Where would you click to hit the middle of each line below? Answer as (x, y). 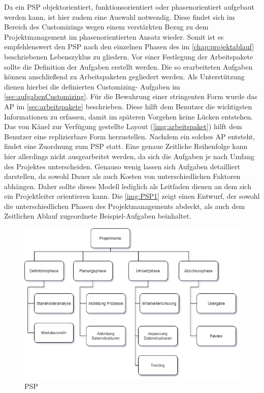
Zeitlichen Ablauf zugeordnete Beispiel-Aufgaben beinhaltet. (98, 216)
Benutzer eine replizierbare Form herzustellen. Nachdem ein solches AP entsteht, (130, 136)
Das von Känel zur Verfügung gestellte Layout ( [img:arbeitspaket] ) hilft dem (123, 126)
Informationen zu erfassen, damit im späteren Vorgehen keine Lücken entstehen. (129, 116)
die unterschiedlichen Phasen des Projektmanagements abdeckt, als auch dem (125, 206)
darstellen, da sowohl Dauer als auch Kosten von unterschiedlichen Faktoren (122, 176)
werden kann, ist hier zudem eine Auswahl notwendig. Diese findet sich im (120, 17)
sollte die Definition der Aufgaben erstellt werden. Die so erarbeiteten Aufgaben (128, 66)
